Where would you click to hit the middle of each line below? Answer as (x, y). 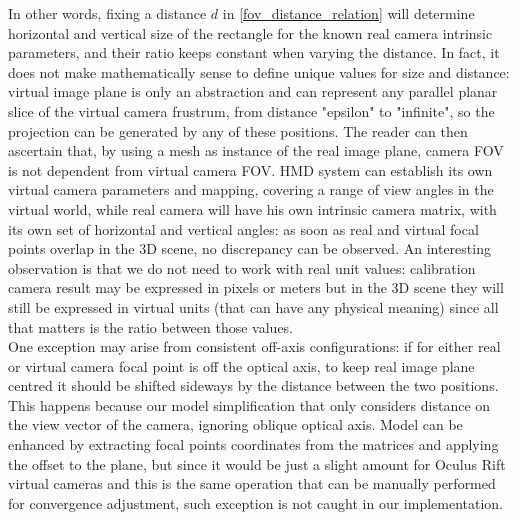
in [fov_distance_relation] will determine (348, 13)
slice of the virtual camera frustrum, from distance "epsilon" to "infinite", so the (251, 110)
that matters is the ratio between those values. (151, 326)
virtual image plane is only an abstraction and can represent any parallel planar (253, 91)
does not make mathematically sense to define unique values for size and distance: (259, 71)
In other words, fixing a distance (107, 13)
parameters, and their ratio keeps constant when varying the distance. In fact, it (254, 52)
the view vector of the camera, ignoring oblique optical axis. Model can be (235, 424)
